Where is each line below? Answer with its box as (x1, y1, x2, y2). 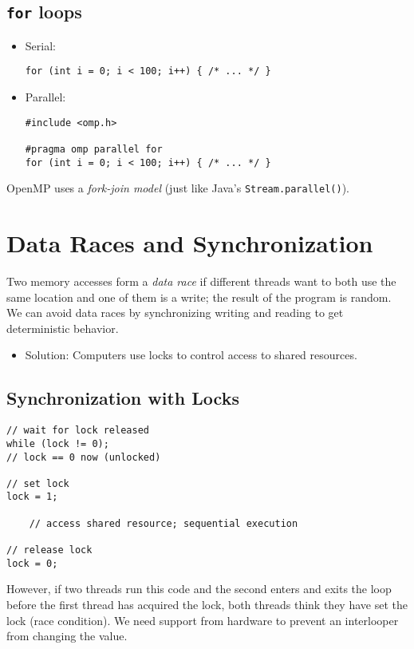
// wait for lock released (6, 425, 149, 437)
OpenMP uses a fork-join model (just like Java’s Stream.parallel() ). (6, 180, 349, 196)
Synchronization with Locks (6, 386, 239, 410)
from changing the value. (6, 627, 128, 644)
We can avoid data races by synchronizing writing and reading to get (6, 304, 344, 321)
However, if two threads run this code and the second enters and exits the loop (6, 580, 392, 597)
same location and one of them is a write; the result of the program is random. (6, 288, 392, 305)
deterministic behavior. (6, 319, 119, 336)
